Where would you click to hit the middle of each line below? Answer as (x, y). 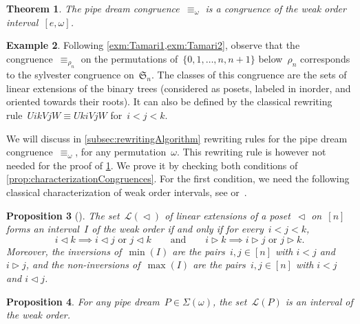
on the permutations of (129, 58)
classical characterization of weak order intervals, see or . (127, 192)
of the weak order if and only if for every (178, 229)
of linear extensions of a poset (227, 215)
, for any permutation (121, 152)
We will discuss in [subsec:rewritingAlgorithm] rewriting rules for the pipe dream (177, 138)
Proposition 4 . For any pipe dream (83, 301)
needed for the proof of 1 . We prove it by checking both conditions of (152, 165)
